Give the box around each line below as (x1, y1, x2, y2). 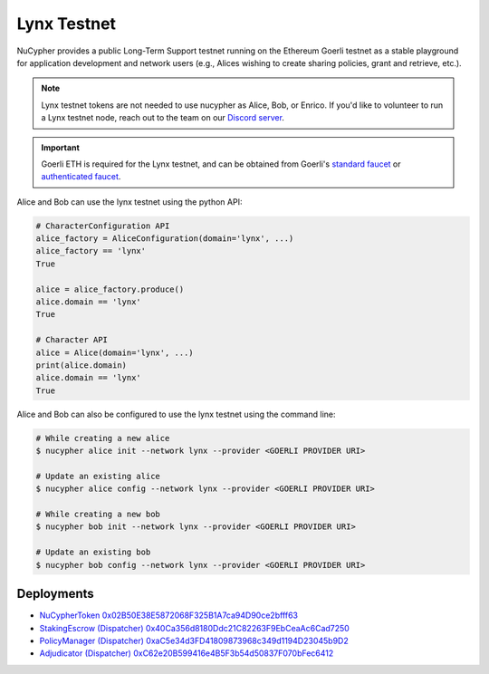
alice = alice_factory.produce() (35, 284, 185, 294)
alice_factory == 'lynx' (35, 246, 147, 256)
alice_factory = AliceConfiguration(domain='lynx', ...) (35, 234, 294, 244)
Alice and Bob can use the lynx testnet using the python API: (16, 196, 243, 207)
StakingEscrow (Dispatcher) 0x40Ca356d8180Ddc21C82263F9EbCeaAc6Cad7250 (39, 622, 350, 633)
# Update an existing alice (35, 471, 160, 481)
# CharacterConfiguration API (35, 220, 170, 231)
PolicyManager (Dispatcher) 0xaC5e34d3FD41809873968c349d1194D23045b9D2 (39, 635, 349, 646)
